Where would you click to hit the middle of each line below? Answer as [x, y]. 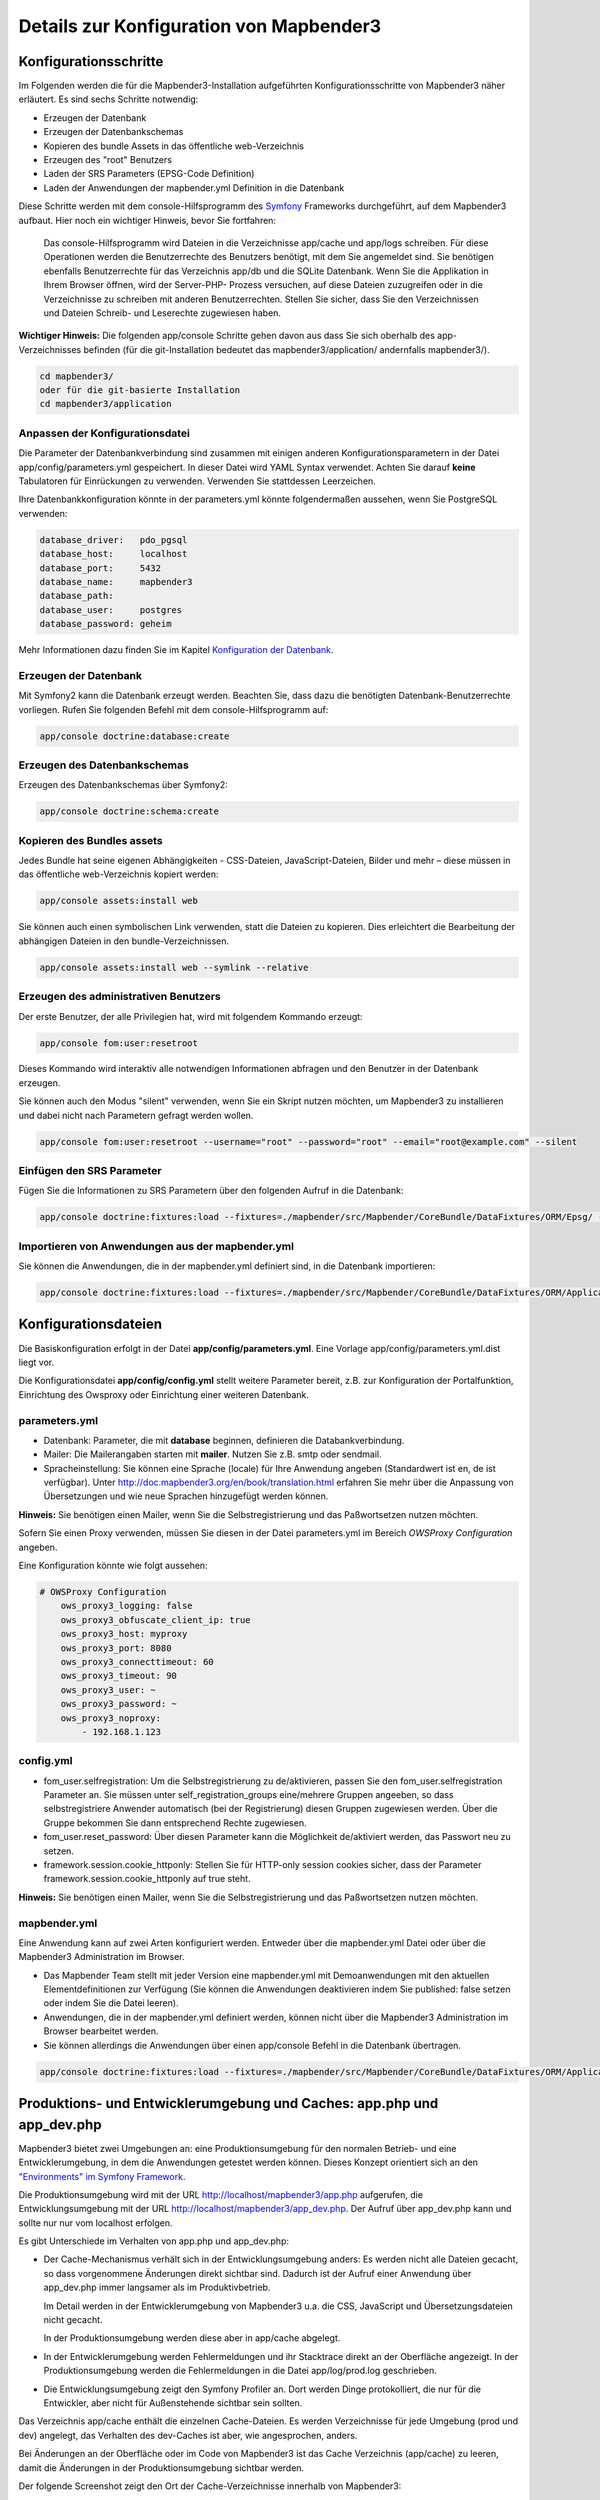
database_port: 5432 [100, 568]
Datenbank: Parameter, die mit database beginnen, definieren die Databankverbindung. [224, 1440]
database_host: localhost [113, 554]
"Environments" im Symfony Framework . [102, 2176]
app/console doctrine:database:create [134, 736]
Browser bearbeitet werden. [101, 2031]
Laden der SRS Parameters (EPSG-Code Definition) [149, 174]
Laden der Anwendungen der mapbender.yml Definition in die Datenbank [194, 187]
